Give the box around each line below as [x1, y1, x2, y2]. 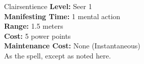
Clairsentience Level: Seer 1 [4, 1, 92, 11]
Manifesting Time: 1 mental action [4, 11, 121, 21]
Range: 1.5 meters [4, 21, 63, 31]
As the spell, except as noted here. [4, 50, 111, 60]
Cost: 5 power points [4, 30, 71, 41]
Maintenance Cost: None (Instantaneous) [4, 40, 140, 51]
